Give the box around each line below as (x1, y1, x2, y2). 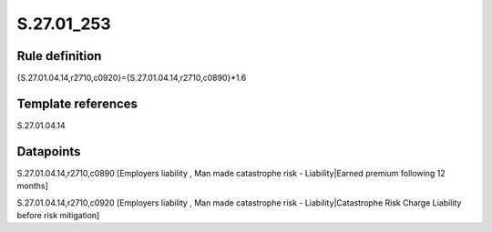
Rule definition (16, 48, 102, 64)
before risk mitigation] (16, 210, 100, 221)
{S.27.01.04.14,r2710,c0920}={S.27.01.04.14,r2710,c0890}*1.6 (16, 73, 247, 84)
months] (16, 180, 49, 191)
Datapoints (16, 144, 81, 159)
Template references (16, 96, 138, 111)
